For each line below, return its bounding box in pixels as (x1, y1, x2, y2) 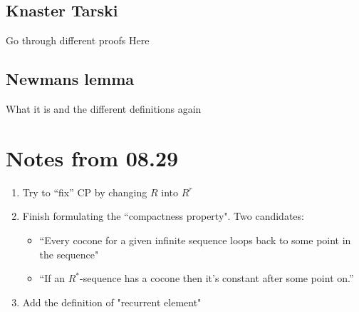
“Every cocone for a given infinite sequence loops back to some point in (39, 232, 351, 247)
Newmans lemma (6, 68, 135, 90)
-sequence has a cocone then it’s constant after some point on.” (79, 271, 354, 286)
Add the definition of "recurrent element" (22, 294, 202, 309)
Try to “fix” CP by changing (22, 184, 147, 199)
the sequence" (39, 246, 99, 261)
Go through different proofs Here (6, 33, 150, 48)
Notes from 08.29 (6, 143, 179, 172)
